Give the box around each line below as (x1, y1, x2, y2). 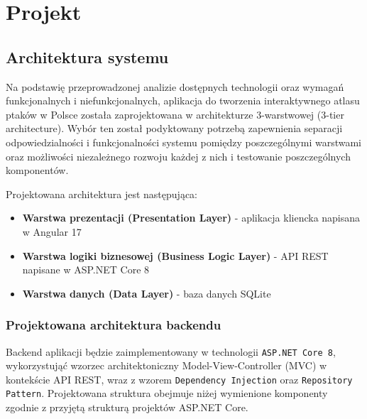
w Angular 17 (22, 224, 82, 239)
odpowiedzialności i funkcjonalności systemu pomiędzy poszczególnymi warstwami (6, 134, 361, 149)
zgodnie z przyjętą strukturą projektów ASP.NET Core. (6, 400, 248, 415)
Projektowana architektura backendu (6, 316, 221, 334)
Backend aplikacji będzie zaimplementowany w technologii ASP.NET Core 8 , (6, 344, 336, 359)
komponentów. (6, 163, 69, 178)
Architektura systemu (6, 45, 169, 67)
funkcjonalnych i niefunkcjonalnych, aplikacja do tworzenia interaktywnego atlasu (6, 93, 360, 108)
